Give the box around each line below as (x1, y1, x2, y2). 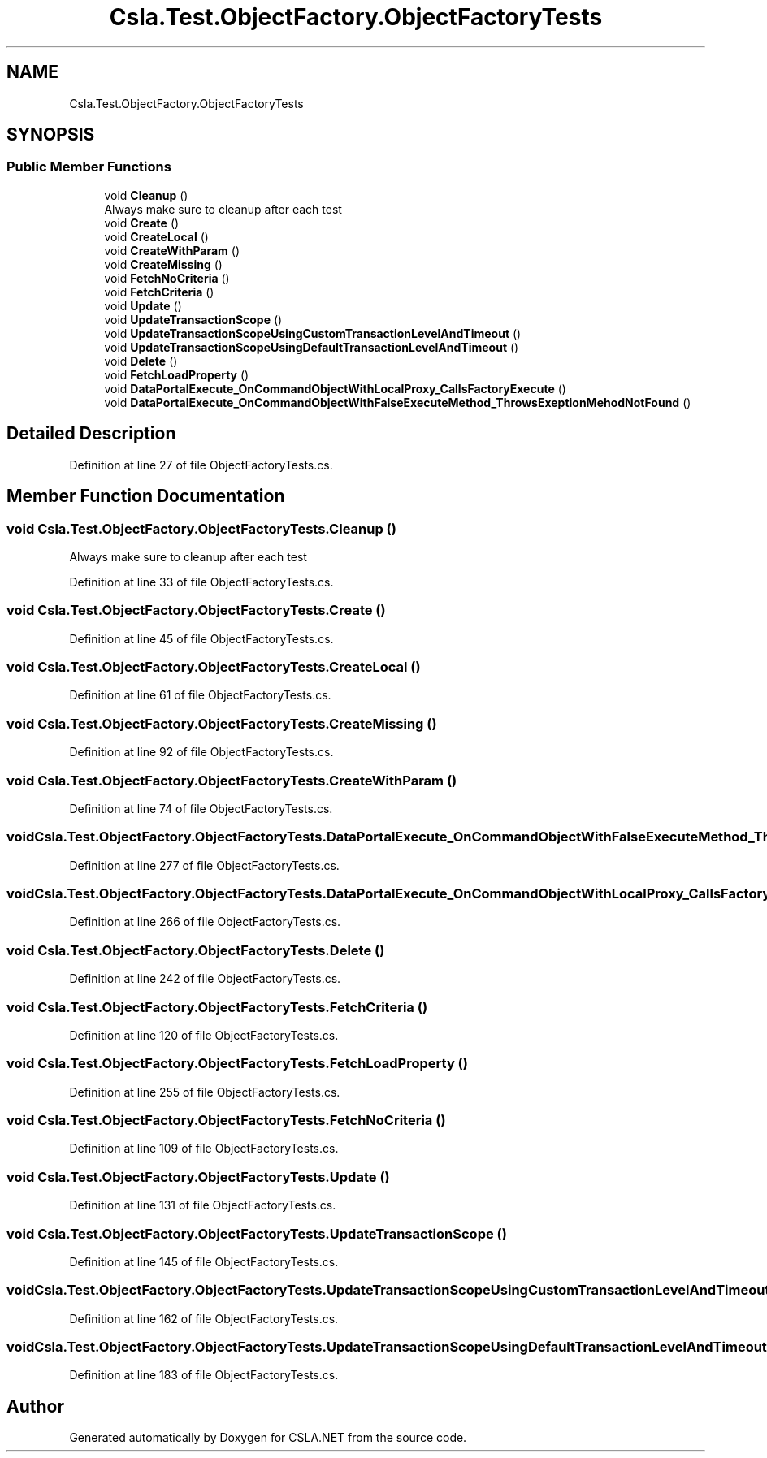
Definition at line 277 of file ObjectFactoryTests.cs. (69, 858, 340, 872)
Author (6, 1395, 64, 1417)
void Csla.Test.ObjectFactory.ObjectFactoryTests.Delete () (6, 941, 385, 958)
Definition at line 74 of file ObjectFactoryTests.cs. (69, 801, 333, 816)
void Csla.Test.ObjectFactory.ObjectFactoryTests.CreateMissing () (6, 715, 437, 732)
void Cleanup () (104, 188, 188, 202)
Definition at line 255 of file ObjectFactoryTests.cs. (69, 1084, 340, 1099)
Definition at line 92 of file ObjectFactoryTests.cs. (69, 745, 334, 759)
